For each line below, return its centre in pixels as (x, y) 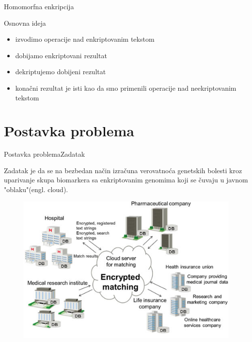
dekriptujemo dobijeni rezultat (61, 72)
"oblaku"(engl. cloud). (36, 189)
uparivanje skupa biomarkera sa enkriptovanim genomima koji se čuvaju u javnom (126, 180)
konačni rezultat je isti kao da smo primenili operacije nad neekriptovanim (126, 88)
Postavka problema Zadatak (45, 154)
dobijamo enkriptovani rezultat (61, 55)
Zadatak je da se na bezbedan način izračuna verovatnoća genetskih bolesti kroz (123, 170)
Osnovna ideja (25, 23)
